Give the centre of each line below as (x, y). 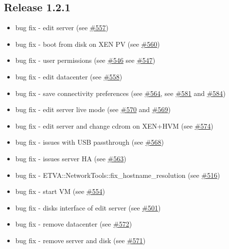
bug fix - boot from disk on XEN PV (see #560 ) (88, 44)
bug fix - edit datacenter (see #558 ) (69, 76)
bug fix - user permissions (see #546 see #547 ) (85, 60)
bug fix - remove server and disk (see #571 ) (80, 240)
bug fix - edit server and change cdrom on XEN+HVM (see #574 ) (114, 125)
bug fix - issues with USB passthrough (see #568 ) (89, 142)
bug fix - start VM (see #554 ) (60, 191)
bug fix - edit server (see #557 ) (62, 28)
